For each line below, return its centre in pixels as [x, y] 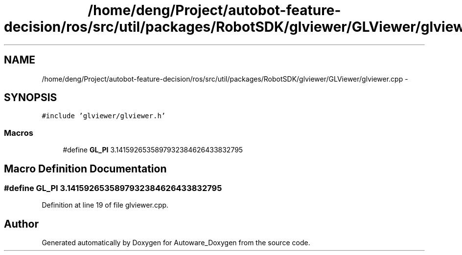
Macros [19, 133]
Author [21, 224]
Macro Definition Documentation [85, 169]
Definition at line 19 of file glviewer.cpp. [105, 205]
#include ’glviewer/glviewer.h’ [104, 116]
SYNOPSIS [31, 98]
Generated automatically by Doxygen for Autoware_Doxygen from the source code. [176, 243]
